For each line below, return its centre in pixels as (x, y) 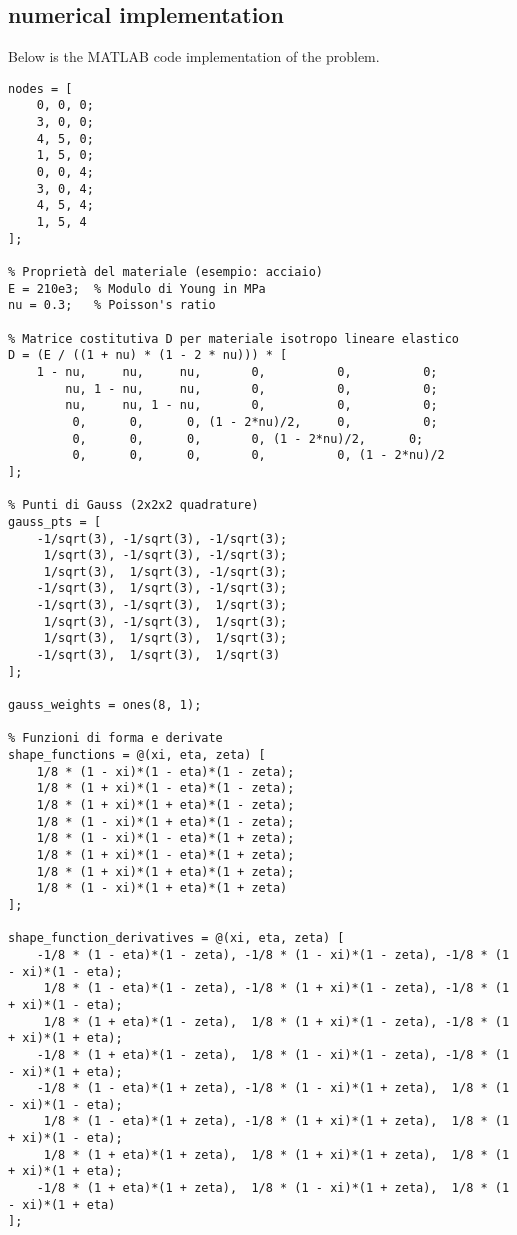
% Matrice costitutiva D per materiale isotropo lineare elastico (234, 338)
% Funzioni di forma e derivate (115, 738)
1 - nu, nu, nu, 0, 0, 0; (237, 371)
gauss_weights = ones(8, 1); (105, 705)
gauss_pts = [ (55, 521)
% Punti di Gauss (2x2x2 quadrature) (133, 505)
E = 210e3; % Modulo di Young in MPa (137, 288)
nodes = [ (40, 88)
